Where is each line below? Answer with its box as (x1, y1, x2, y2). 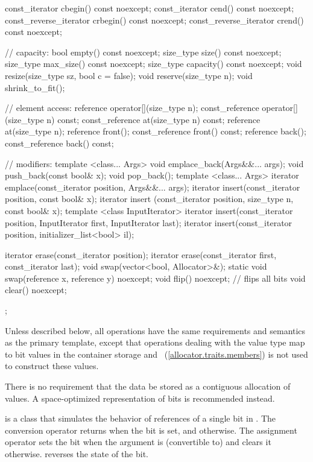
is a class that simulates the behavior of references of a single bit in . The (5, 412, 276, 425)
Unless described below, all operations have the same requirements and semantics (5, 324, 306, 337)
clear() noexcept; (5, 283, 67, 296)
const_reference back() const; (5, 136, 114, 149)
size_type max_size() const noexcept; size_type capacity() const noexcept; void (5, 57, 302, 70)
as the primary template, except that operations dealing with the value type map (5, 336, 305, 349)
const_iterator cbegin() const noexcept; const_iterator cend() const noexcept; (5, 2, 294, 14)
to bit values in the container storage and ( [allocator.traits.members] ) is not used (5, 347, 308, 360)
